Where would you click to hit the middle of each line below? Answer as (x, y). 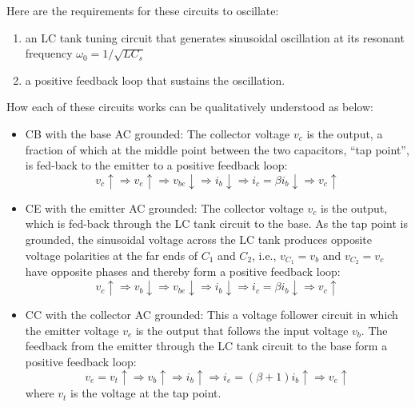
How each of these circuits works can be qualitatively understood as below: (190, 107)
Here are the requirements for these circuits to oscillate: (143, 10)
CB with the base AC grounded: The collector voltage (158, 133)
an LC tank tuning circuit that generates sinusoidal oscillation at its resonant (215, 37)
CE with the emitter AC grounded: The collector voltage (164, 207)
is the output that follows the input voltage (242, 330)
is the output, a (345, 133)
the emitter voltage (72, 330)
